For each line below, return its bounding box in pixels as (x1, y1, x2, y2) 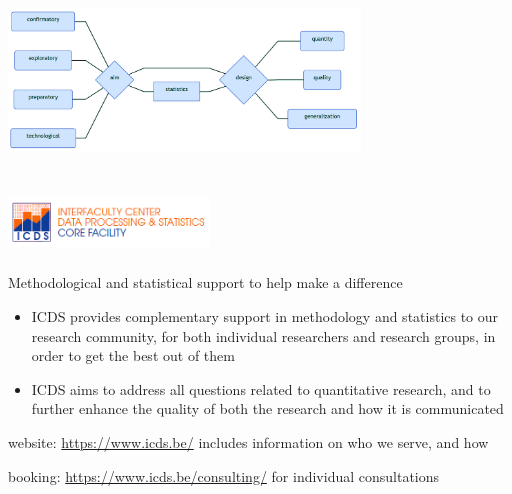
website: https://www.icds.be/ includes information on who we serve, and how (8, 432, 489, 453)
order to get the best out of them (31, 345, 235, 366)
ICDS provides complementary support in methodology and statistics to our (31, 306, 499, 327)
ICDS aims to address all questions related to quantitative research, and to (31, 378, 491, 399)
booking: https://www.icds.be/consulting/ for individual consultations (8, 465, 440, 486)
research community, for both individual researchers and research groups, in (31, 325, 496, 346)
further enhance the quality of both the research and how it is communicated (31, 398, 504, 419)
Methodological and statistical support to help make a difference (8, 272, 403, 293)
